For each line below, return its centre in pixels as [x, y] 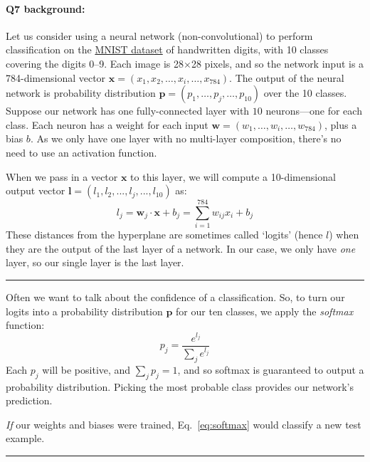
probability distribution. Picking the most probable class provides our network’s [180, 386]
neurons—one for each [314, 111]
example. [25, 438]
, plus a [341, 124]
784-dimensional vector [56, 77]
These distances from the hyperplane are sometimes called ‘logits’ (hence [164, 235]
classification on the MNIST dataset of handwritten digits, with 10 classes [167, 49]
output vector [36, 190]
